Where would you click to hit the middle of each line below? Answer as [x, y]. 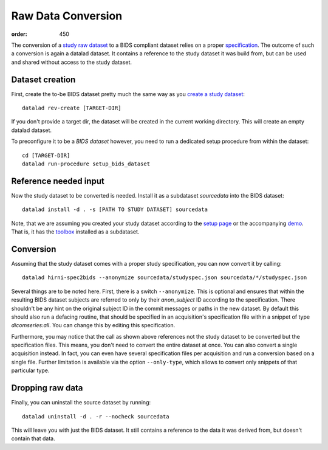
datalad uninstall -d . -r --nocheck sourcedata [96, 416]
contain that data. [33, 438]
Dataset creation [43, 79]
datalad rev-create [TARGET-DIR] [72, 108]
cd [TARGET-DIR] [46, 155]
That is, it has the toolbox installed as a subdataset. [75, 232]
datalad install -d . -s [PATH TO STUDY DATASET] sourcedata [115, 209]
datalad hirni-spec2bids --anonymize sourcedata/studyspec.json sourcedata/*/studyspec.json [165, 278]
